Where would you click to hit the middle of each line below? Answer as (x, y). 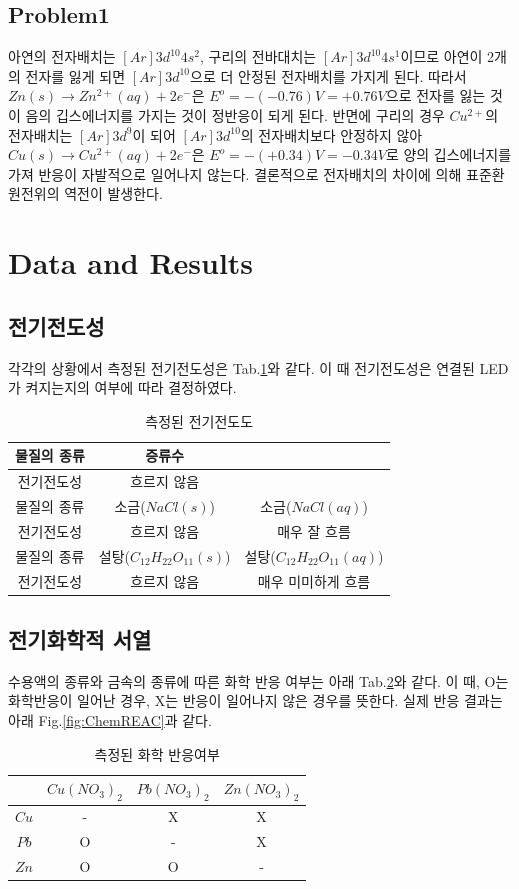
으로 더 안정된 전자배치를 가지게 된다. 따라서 (328, 75)
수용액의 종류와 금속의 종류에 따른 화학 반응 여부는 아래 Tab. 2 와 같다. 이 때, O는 (258, 680)
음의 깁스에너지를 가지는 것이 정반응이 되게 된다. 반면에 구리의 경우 (235, 114)
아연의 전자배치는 (62, 56)
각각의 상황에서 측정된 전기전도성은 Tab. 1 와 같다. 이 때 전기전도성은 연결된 (241, 367)
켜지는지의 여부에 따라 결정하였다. (131, 387)
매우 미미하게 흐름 (314, 580)
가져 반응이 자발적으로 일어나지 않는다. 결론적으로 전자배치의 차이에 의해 (235, 173)
